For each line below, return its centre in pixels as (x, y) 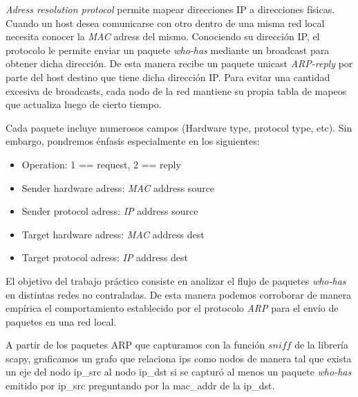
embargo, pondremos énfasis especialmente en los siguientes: (133, 141)
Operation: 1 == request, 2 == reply (101, 164)
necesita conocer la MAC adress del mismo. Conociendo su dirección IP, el (163, 36)
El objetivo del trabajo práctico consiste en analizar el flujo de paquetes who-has (176, 280)
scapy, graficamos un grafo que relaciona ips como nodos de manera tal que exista (179, 358)
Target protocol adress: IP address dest (105, 257)
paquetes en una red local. (61, 321)
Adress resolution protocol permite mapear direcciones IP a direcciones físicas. (170, 9)
